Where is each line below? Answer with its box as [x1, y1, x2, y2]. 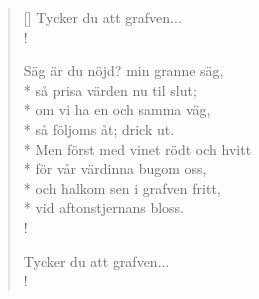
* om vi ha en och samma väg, [23, 99, 211, 120]
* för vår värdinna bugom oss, [23, 158, 207, 179]
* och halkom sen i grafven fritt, [23, 177, 221, 198]
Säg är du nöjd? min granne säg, [23, 60, 224, 81]
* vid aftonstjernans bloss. [23, 197, 184, 218]
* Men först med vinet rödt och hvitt [23, 138, 252, 159]
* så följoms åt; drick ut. [23, 118, 175, 139]
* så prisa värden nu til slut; [23, 79, 197, 100]
